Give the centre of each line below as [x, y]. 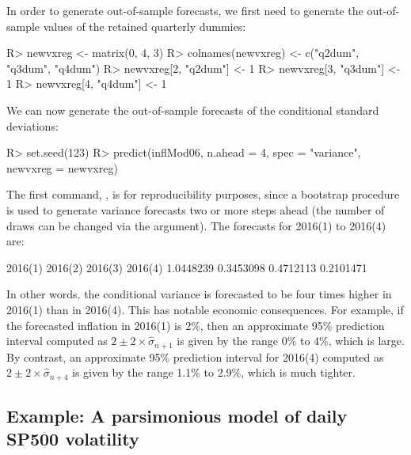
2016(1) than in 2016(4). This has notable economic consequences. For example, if [205, 309]
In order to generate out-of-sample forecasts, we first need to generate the [185, 10]
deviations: [32, 125]
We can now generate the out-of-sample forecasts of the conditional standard [193, 110]
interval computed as [57, 341]
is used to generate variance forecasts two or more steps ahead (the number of [196, 209]
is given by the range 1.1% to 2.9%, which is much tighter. [213, 372]
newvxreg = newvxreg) [62, 167]
